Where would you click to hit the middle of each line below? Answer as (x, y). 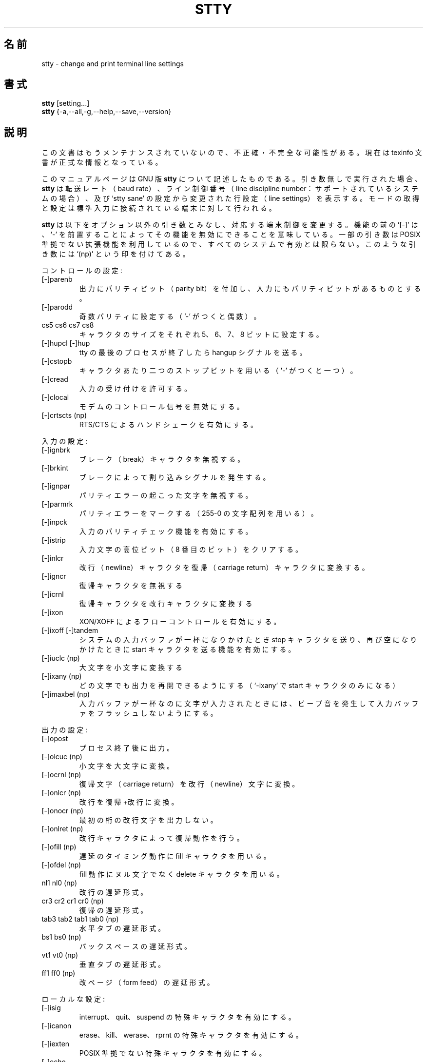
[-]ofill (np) (59, 847)
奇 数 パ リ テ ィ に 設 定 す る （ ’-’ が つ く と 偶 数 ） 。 (170, 316)
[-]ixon (52, 612)
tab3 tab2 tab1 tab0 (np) (80, 919)
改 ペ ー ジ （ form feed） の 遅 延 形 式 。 (146, 983)
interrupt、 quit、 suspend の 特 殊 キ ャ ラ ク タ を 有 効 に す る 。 (187, 1017)
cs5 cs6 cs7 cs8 (68, 325)
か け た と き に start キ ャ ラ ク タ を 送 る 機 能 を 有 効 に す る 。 (187, 649)
